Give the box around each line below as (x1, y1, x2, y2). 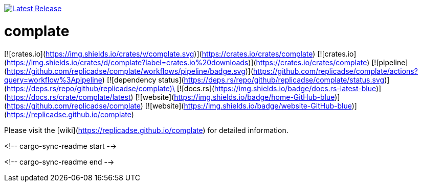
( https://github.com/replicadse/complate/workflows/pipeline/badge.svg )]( (4, 66, 254, 75)
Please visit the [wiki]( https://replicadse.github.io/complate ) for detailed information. (4, 125, 288, 135)
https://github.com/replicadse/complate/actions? (253, 66, 418, 75)
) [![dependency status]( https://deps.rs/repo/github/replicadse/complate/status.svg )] (102, 75, 390, 84)
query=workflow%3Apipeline (4, 75, 102, 84)
